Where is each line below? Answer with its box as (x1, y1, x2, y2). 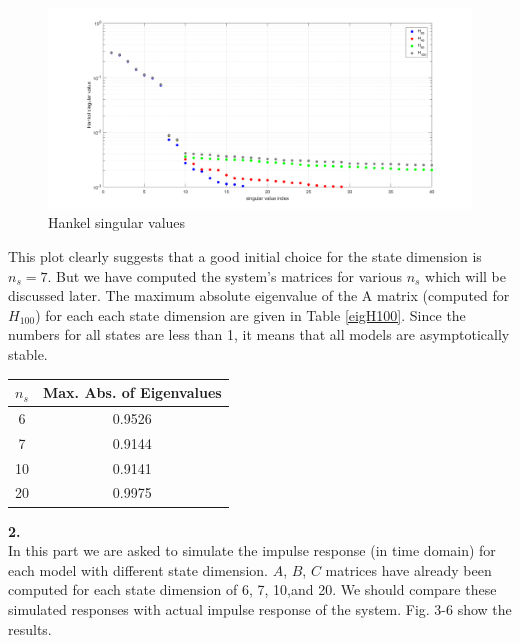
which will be (425, 265, 506, 286)
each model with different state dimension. (8, 559, 268, 580)
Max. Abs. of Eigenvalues (43, 382, 222, 403)
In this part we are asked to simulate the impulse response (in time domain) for (8, 540, 496, 561)
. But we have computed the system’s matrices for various (47, 265, 402, 286)
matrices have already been (325, 559, 492, 580)
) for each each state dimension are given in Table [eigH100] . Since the (35, 304, 466, 325)
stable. (8, 343, 48, 364)
